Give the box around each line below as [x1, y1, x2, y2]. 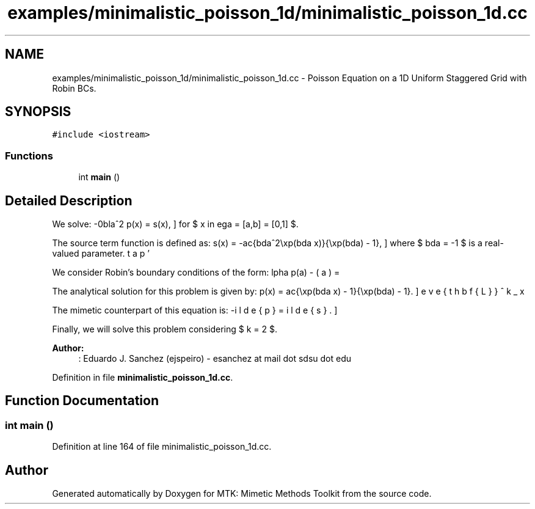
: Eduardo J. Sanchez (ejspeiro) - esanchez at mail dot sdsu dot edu [78, 353, 352, 364]
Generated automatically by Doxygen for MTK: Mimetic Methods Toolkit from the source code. [52, 488, 432, 499]
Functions [5, 149, 53, 162]
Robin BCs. [52, 82, 96, 93]
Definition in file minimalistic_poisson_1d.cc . [52, 372, 233, 383]
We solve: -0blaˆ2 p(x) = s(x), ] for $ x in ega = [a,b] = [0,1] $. [52, 219, 299, 230]
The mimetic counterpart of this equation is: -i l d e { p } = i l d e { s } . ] [52, 305, 338, 316]
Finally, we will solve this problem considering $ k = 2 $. [52, 324, 277, 335]
